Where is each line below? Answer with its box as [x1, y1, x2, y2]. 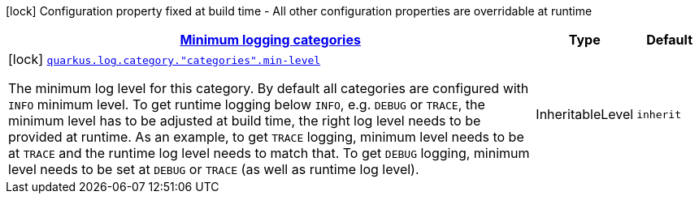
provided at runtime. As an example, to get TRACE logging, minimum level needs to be [8, 129, 524, 145]
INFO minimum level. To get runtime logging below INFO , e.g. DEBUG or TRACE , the [8, 96, 485, 113]
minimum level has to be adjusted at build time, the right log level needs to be [8, 113, 481, 129]
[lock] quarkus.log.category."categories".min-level [8, 51, 321, 67]
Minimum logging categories [180, 32, 361, 48]
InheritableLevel [536, 106, 634, 122]
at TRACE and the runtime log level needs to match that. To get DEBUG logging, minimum [8, 145, 530, 161]
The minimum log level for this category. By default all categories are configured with [8, 80, 529, 96]
